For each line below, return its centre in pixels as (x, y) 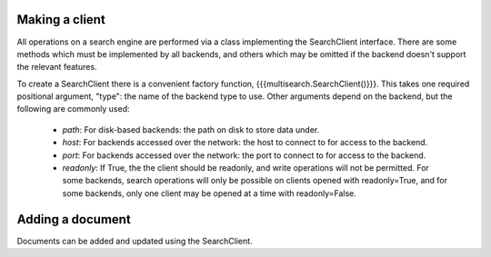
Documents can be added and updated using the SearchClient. (135, 241)
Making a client (61, 20)
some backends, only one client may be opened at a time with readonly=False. (209, 193)
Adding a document (74, 219)
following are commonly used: (74, 109)
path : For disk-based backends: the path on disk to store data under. (191, 129)
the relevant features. (57, 67)
